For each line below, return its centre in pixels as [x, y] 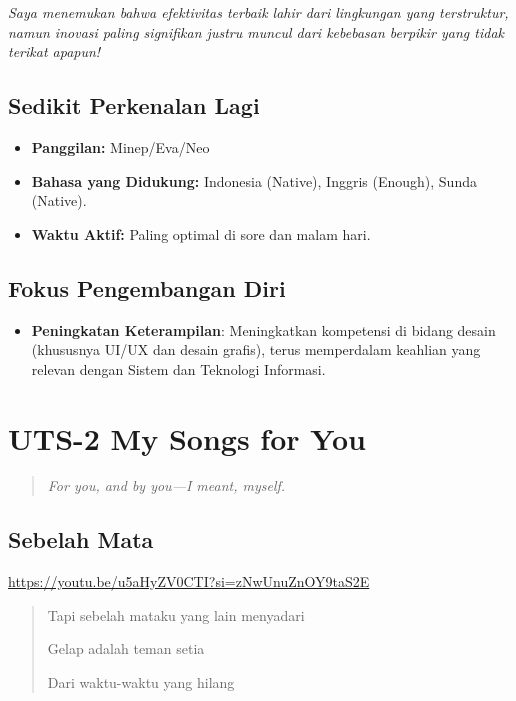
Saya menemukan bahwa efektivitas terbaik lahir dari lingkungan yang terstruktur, [258, 12]
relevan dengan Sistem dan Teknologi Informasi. [178, 368]
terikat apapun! [54, 51]
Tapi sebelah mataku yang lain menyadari [176, 614]
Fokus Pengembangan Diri [147, 287]
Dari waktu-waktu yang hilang [141, 682]
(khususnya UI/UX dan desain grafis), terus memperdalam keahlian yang [256, 349]
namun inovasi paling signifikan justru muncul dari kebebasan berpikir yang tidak [256, 31]
